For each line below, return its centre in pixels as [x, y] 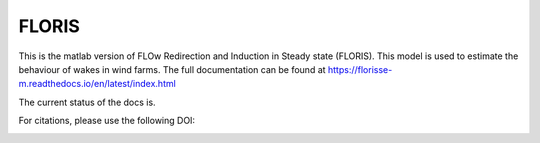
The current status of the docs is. [87, 102]
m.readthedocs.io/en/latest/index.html [97, 84]
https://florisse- [360, 69]
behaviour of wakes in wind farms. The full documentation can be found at [172, 69]
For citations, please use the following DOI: [106, 121]
